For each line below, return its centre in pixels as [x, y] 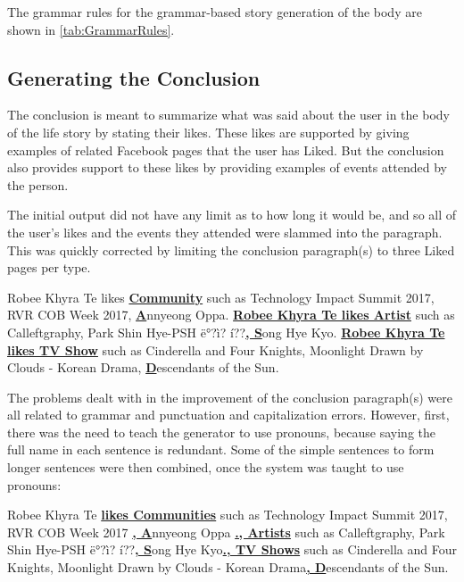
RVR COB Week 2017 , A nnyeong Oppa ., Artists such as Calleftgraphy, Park [226, 532]
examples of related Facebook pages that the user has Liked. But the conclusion [226, 150]
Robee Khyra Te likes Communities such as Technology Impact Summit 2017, [228, 515]
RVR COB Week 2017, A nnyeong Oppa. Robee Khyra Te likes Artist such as [231, 315]
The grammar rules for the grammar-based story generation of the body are [215, 12]
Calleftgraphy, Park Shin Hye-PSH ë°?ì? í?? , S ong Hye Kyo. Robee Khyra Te [226, 332]
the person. [38, 184]
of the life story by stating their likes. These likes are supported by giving [208, 132]
